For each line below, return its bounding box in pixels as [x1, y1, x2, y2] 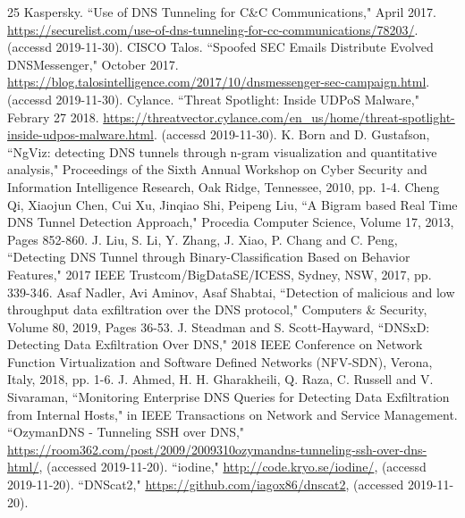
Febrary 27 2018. [7, 107, 99, 126]
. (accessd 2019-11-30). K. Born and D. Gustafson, [153, 125, 430, 144]
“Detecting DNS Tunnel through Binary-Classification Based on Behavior [7, 247, 410, 266]
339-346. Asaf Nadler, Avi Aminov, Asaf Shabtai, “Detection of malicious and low [7, 282, 455, 301]
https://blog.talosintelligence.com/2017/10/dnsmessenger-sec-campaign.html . [7, 72, 430, 91]
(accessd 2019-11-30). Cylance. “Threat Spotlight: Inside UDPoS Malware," [7, 89, 419, 108]
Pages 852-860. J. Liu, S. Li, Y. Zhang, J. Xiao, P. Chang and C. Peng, [7, 230, 398, 248]
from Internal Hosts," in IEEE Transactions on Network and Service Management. [7, 405, 458, 423]
